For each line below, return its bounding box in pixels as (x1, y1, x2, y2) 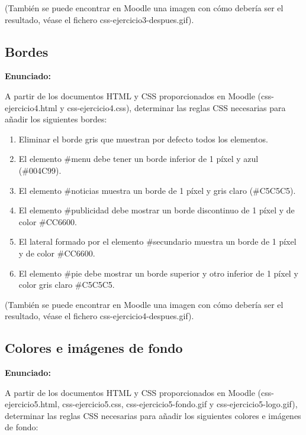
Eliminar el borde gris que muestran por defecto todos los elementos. (18, 132, 268, 145)
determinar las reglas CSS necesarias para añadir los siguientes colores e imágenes (5, 409, 301, 421)
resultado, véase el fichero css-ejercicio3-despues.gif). (5, 13, 194, 25)
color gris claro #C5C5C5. (18, 278, 115, 291)
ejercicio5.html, (5, 398, 60, 410)
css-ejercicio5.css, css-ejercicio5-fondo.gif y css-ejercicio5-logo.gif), (62, 398, 298, 410)
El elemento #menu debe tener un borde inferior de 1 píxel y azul (18, 152, 259, 165)
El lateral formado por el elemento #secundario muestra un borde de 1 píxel (18, 235, 297, 248)
